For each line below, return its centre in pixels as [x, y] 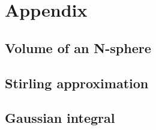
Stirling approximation [77, 83]
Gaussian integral [60, 118]
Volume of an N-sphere [78, 47]
